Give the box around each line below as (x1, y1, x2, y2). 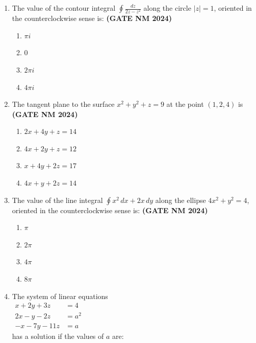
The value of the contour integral (12, 3, 116, 13)
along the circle (143, 3, 191, 13)
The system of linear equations (12, 290, 108, 301)
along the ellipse (155, 194, 206, 205)
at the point (166, 99, 204, 109)
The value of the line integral (12, 194, 103, 205)
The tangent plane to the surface (12, 99, 115, 109)
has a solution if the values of (12, 331, 104, 341)
